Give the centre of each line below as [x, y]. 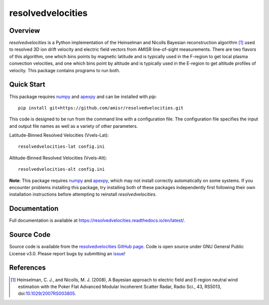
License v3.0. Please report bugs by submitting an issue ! [67, 253]
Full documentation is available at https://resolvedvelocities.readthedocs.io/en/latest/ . [97, 220]
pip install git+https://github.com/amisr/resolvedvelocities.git [101, 108]
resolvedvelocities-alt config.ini [62, 169]
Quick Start [27, 85]
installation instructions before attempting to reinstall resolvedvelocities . [83, 195]
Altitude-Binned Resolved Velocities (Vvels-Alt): [58, 158]
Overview [25, 31]
